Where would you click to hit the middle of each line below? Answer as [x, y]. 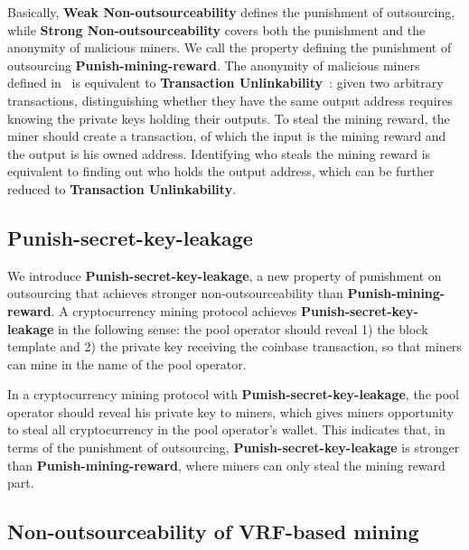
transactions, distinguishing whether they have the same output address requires [230, 100]
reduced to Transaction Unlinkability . [122, 188]
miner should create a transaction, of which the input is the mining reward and [227, 136]
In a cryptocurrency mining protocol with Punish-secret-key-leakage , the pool [233, 394]
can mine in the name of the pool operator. [127, 364]
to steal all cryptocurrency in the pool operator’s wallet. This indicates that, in [226, 429]
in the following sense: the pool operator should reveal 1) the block [243, 328]
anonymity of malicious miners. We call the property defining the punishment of [230, 47]
